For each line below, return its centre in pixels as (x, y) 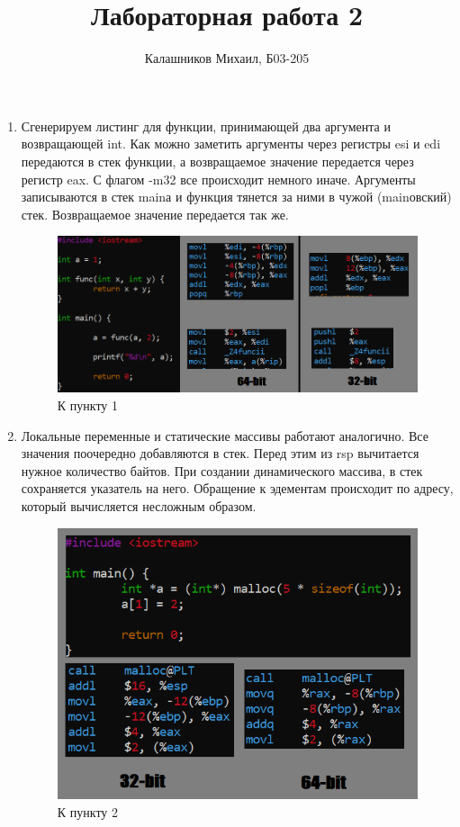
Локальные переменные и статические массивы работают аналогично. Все (225, 435)
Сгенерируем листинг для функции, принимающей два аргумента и (206, 126)
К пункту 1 (87, 405)
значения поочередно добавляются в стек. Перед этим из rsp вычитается (220, 453)
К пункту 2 (87, 811)
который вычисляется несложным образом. (139, 506)
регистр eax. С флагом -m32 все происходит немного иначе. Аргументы (218, 179)
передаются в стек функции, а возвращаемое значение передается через (217, 161)
